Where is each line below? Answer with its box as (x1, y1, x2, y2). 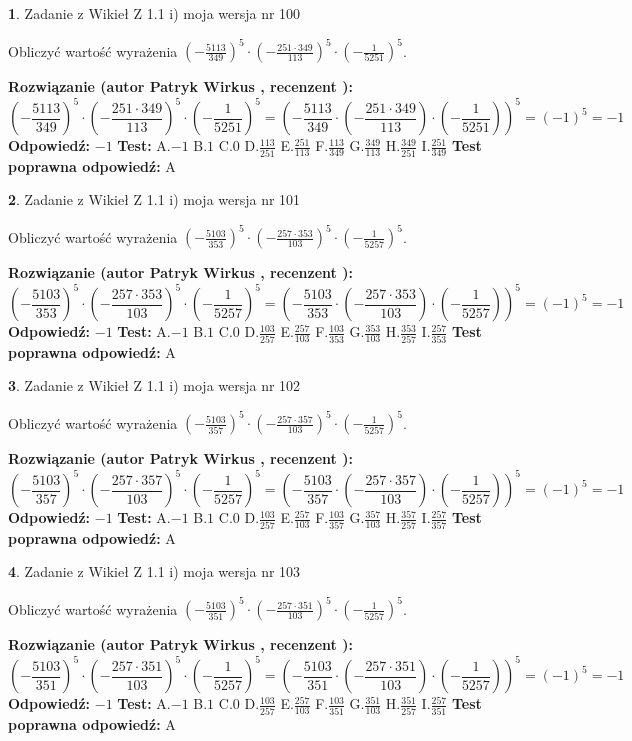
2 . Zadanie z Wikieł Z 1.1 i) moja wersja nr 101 (8, 189, 301, 210)
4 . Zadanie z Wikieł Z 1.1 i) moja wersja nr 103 (8, 561, 301, 582)
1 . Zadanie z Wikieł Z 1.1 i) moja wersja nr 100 (8, 3, 301, 23)
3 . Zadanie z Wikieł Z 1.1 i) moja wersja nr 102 (8, 375, 301, 396)
